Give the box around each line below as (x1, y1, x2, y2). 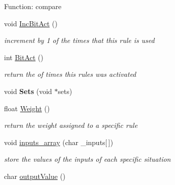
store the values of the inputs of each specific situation (4, 154, 171, 164)
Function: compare (4, 1, 62, 11)
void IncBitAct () (4, 18, 57, 28)
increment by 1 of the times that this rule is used (4, 35, 155, 45)
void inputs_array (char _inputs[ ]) (4, 136, 113, 147)
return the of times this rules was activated (4, 69, 136, 79)
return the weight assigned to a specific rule (4, 120, 138, 130)
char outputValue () (4, 170, 66, 181)
